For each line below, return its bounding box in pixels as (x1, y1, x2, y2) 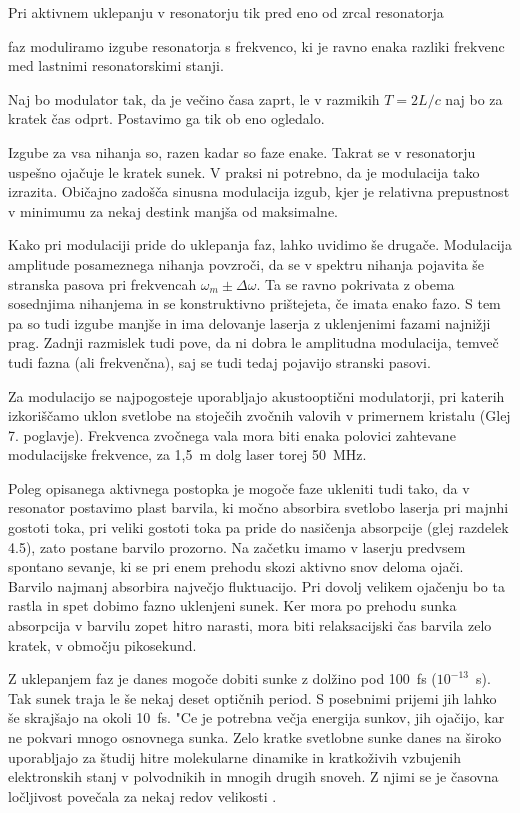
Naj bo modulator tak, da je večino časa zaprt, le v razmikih (8, 88, 380, 109)
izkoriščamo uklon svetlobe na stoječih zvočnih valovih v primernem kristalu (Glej (8, 405, 511, 426)
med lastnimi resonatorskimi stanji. (8, 55, 224, 76)
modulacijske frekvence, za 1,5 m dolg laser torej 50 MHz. (8, 444, 367, 465)
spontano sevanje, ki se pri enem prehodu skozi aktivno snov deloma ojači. (8, 556, 464, 577)
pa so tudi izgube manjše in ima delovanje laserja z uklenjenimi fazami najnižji (8, 312, 491, 333)
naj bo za (445, 88, 503, 109)
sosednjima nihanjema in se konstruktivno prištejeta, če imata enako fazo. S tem (8, 293, 501, 314)
